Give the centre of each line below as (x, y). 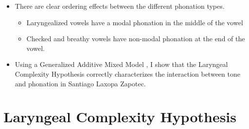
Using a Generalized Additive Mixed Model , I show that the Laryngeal (121, 64)
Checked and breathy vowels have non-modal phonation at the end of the (136, 39)
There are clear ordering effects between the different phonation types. (120, 6)
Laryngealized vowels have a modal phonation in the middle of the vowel (135, 22)
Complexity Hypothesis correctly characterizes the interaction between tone (127, 73)
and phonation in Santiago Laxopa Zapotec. (80, 83)
